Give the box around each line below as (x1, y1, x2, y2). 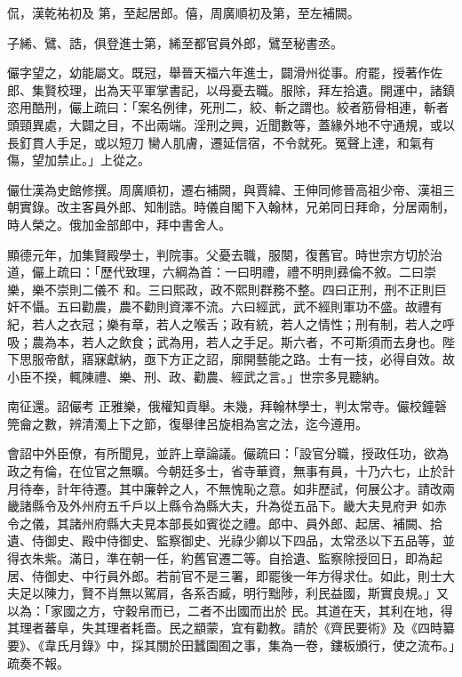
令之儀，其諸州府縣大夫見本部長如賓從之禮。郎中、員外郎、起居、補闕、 (7, 513, 430, 532)
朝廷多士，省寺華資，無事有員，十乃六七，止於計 (168, 462, 455, 480)
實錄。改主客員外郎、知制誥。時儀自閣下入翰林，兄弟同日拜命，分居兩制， (19, 197, 455, 216)
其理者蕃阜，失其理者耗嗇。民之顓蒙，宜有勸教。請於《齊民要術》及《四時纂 (7, 618, 455, 637)
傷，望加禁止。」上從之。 (7, 150, 150, 169)
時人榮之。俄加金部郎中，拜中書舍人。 (7, 214, 231, 233)
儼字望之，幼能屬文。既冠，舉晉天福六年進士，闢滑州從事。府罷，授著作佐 (7, 63, 442, 82)
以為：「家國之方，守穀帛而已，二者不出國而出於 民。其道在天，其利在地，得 (7, 600, 453, 619)
